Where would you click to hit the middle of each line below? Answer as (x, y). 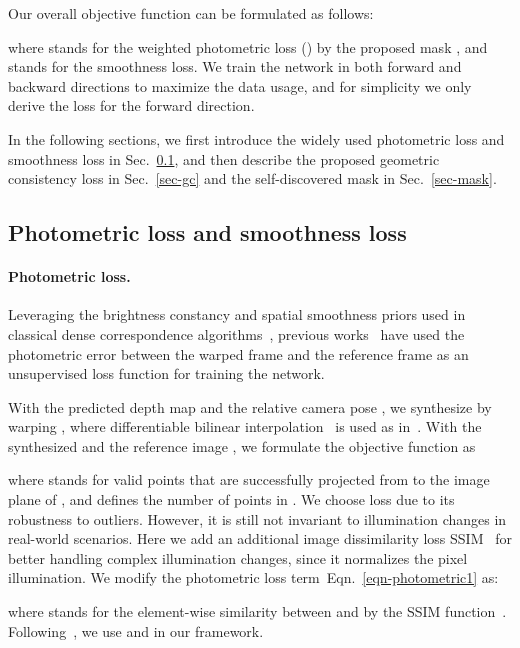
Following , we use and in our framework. (136, 630)
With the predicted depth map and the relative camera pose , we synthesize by (250, 406)
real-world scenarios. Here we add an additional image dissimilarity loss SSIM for (260, 538)
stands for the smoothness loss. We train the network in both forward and (235, 66)
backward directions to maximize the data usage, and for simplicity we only (240, 85)
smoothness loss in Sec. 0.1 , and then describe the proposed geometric (224, 158)
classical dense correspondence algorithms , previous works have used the (236, 333)
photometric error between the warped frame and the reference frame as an (238, 353)
